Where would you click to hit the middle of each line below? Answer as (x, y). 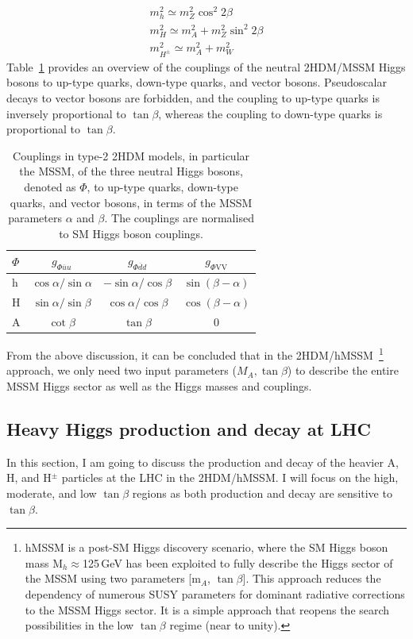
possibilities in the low (79, 625)
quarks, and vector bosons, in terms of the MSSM (131, 202)
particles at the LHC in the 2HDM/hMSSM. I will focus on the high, (230, 477)
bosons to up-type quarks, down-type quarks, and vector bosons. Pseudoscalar (197, 82)
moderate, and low (52, 493)
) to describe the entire (343, 370)
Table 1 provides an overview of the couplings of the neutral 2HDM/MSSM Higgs (206, 66)
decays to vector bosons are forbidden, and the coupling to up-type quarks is (193, 97)
